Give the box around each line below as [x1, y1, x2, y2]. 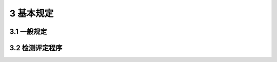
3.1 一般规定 [9, 27, 47, 36]
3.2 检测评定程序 [9, 44, 63, 52]
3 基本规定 [9, 8, 54, 19]
